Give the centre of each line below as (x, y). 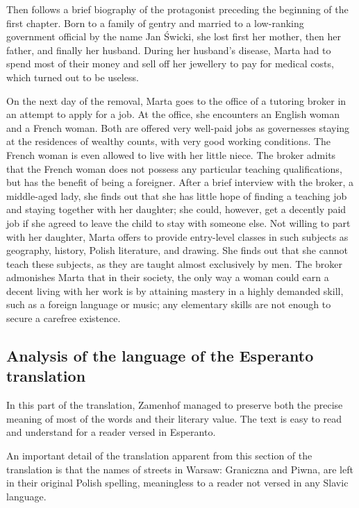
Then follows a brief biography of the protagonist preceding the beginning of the (177, 9)
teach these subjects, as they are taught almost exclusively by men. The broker (174, 263)
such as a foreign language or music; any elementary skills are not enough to (169, 304)
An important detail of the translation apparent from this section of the (159, 456)
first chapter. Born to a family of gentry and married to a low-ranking (155, 23)
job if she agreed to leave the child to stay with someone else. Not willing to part (178, 222)
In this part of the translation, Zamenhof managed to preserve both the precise (175, 405)
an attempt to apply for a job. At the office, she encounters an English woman (173, 114)
